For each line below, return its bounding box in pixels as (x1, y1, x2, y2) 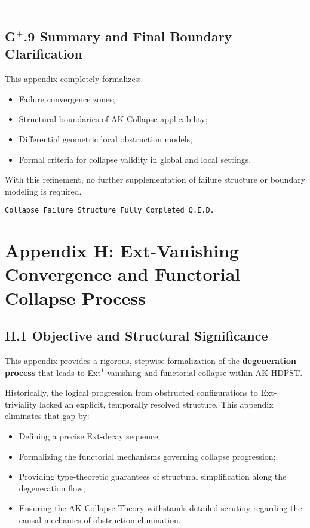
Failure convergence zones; (19, 92, 115, 105)
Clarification (5, 44, 83, 63)
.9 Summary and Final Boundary (23, 26, 232, 45)
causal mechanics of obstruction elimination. (19, 513, 181, 526)
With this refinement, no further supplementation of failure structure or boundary (5, 173, 306, 186)
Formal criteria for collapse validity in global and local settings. (19, 153, 251, 165)
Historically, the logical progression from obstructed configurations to (5, 386, 258, 399)
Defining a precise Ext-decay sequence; (19, 429, 161, 442)
